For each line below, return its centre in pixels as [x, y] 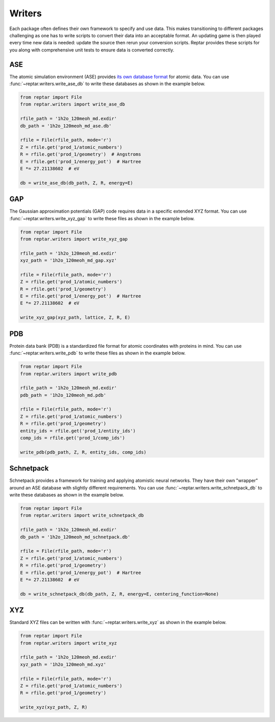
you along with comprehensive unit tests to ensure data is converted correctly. [92, 50]
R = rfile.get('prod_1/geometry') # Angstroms [80, 154]
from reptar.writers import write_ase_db [73, 104]
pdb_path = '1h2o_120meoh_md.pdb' [63, 395]
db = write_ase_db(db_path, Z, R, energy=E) [77, 183]
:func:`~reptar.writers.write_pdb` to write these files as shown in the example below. [98, 353]
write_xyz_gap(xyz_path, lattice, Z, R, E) [75, 318]
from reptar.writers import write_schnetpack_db [82, 515]
